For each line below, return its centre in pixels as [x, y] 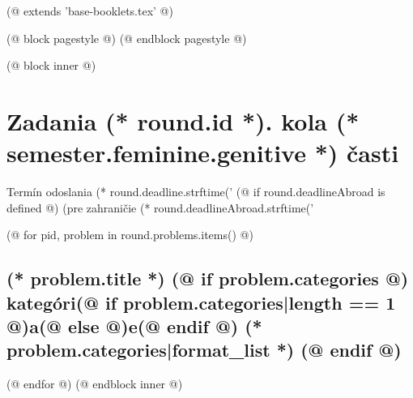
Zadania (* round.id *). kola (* [183, 120]
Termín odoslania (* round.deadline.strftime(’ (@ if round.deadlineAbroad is [196, 192]
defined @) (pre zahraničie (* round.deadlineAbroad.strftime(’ [160, 207]
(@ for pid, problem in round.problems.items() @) [130, 235]
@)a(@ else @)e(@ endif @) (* [134, 326]
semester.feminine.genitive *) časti [203, 153]
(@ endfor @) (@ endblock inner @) [95, 384]
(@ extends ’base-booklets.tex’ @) [90, 11]
